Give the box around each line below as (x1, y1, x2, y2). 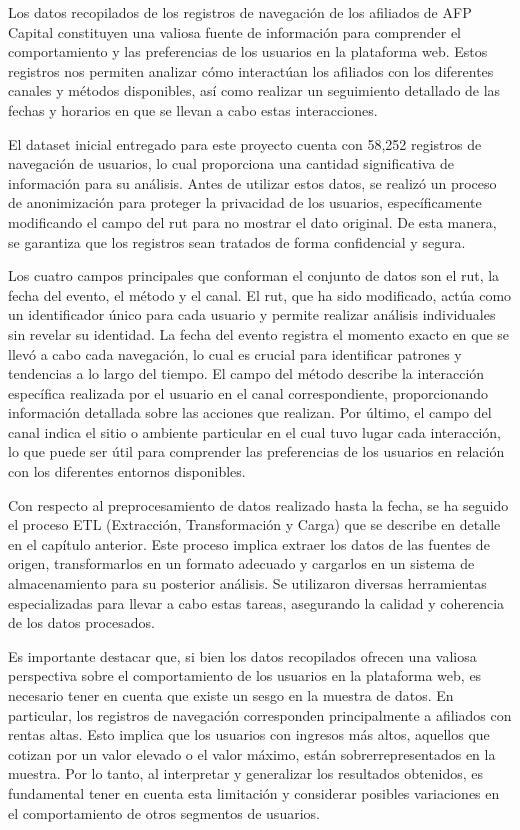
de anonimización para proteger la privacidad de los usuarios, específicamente (8, 192, 482, 213)
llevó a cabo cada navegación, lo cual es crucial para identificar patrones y (8, 343, 462, 364)
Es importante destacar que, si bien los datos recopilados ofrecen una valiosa (8, 645, 477, 666)
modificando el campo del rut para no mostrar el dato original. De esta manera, (8, 211, 497, 232)
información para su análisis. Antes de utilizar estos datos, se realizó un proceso (8, 172, 497, 193)
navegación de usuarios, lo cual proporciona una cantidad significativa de (8, 153, 455, 174)
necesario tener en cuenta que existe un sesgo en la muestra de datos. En (8, 685, 454, 705)
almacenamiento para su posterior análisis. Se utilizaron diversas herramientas (8, 573, 487, 594)
